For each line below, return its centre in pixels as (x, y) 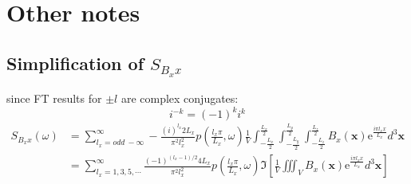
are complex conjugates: (180, 98)
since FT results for (54, 98)
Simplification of (75, 63)
